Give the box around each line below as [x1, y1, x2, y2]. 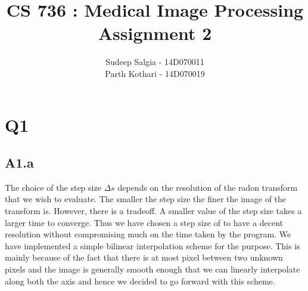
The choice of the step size [5, 181, 101, 193]
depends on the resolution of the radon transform [117, 181, 298, 193]
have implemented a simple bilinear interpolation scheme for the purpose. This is [5, 239, 300, 252]
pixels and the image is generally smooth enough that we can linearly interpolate [5, 263, 300, 275]
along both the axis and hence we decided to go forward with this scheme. [5, 274, 275, 287]
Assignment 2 [98, 21, 212, 45]
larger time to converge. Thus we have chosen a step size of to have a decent [5, 216, 283, 228]
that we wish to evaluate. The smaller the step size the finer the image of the [5, 193, 287, 205]
